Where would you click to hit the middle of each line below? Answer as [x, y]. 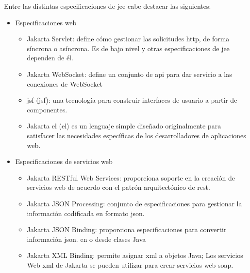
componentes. [47, 109]
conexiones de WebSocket [65, 83]
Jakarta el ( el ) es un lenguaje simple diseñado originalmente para [124, 126]
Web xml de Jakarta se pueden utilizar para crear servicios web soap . [130, 264]
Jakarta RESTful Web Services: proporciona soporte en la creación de [131, 177]
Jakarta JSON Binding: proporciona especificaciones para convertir [127, 229]
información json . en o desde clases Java [86, 239]
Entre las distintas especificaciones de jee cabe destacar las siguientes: [108, 6]
